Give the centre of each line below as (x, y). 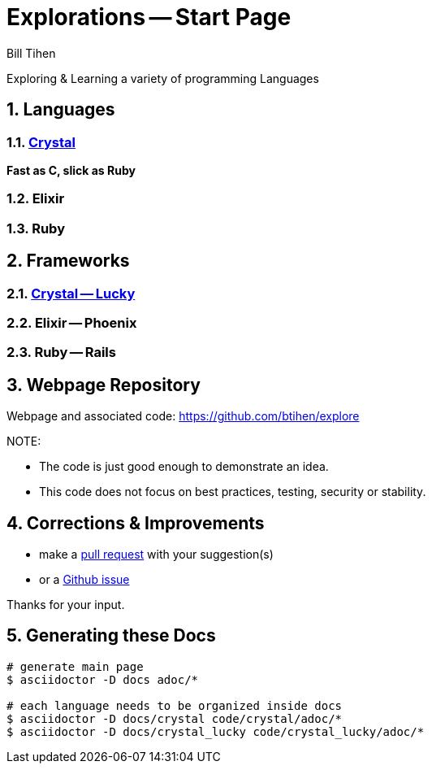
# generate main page (75, 666)
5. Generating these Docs (111, 636)
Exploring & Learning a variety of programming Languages (163, 78)
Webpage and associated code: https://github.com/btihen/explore (183, 416)
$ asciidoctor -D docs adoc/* (103, 679)
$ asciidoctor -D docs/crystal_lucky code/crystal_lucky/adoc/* (216, 731)
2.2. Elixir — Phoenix (72, 322)
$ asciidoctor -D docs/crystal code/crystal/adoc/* (175, 718)
